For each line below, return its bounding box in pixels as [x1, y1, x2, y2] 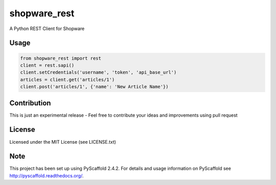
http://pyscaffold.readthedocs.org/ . [9, 172, 84, 178]
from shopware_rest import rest [20, 55, 102, 61]
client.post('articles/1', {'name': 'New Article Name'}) [20, 84, 169, 90]
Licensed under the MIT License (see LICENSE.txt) [9, 139, 117, 145]
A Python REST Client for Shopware [9, 25, 85, 32]
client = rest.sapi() [20, 62, 75, 68]
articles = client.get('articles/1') [20, 76, 115, 83]
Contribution [9, 98, 51, 107]
